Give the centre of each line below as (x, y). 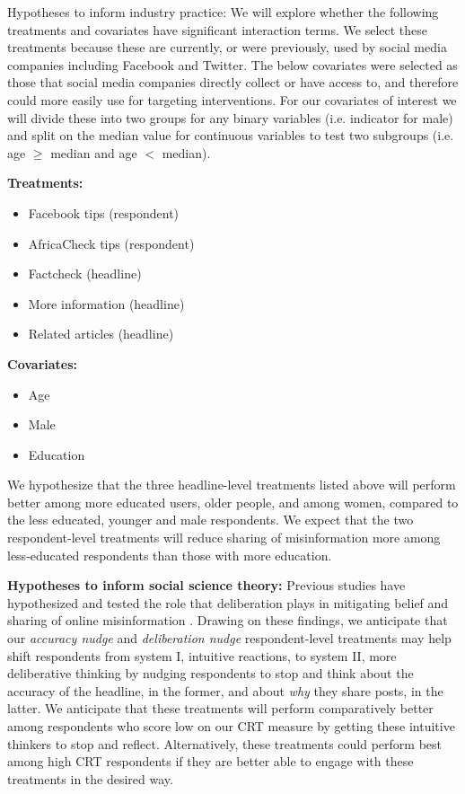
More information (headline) (106, 303)
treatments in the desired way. (90, 778)
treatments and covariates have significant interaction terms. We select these (217, 29)
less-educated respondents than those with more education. (170, 555)
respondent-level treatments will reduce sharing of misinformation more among (224, 538)
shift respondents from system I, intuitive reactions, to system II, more (202, 655)
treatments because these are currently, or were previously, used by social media (227, 47)
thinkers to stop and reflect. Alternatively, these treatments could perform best (225, 743)
